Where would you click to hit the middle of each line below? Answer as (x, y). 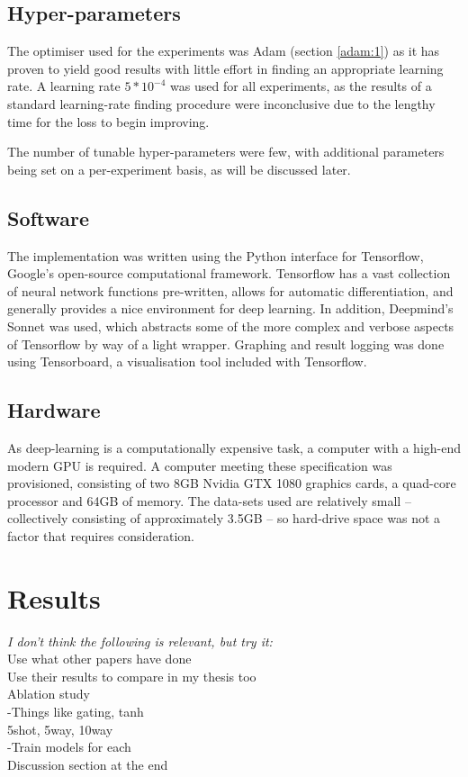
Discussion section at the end (88, 764)
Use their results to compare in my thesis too (132, 676)
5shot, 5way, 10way (60, 729)
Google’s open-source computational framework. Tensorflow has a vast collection (229, 273)
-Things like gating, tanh (76, 711)
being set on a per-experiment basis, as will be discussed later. (179, 169)
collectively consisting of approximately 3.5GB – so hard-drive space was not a (224, 518)
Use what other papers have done (99, 659)
